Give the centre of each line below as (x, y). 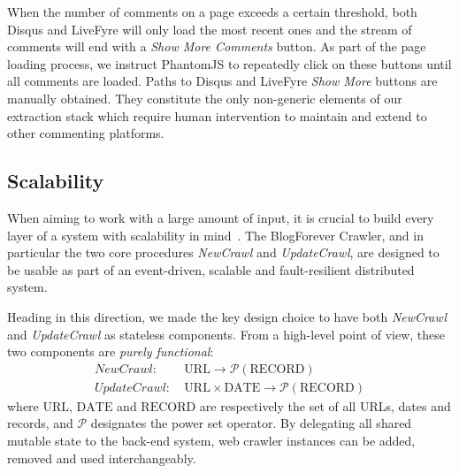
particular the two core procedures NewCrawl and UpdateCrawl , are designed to (223, 252)
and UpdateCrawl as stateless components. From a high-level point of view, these (226, 334)
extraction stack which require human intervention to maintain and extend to (217, 115)
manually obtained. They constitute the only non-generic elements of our (205, 98)
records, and (40, 423)
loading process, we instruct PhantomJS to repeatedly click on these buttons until (229, 63)
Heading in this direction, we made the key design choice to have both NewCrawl (227, 316)
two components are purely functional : (111, 351)
